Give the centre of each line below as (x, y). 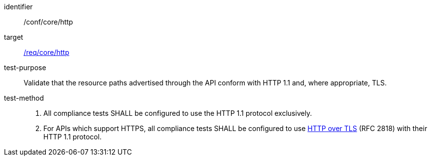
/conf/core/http (49, 22)
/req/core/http (47, 52)
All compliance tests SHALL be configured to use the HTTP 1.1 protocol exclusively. (178, 113)
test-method (24, 98)
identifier (18, 7)
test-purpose (25, 67)
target (14, 37)
